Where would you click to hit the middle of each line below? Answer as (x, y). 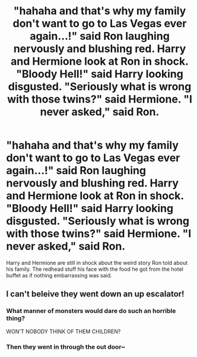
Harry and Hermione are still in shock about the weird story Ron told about (97, 263)
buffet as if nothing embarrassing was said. (59, 275)
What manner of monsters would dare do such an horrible (91, 311)
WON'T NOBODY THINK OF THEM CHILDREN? (63, 331)
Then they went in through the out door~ (66, 347)
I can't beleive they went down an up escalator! (95, 294)
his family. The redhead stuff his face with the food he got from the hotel (95, 269)
